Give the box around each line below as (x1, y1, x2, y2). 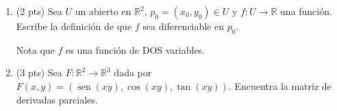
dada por (114, 65, 152, 80)
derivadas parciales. (16, 92, 98, 106)
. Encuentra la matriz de (228, 78, 332, 93)
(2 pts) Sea (16, 4, 62, 18)
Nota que (16, 42, 55, 57)
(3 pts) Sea (16, 65, 62, 80)
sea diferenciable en (142, 19, 225, 33)
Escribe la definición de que (16, 19, 132, 33)
